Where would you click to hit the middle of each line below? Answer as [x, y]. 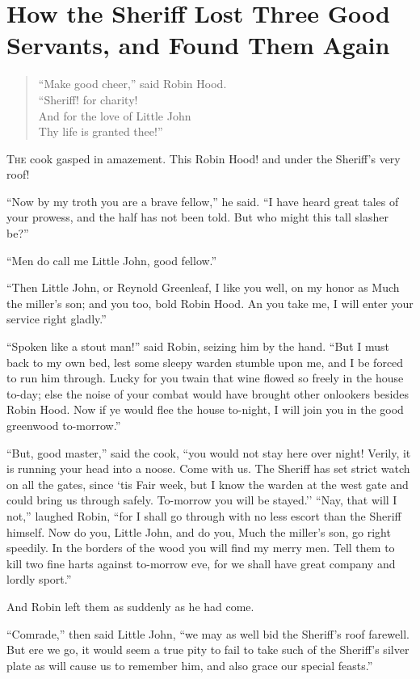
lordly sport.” [39, 579]
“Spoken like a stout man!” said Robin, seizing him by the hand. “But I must [198, 346]
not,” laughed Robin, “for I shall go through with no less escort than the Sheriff [204, 515]
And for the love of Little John [115, 115]
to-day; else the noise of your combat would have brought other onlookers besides [208, 393]
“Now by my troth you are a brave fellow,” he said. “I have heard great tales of [203, 201]
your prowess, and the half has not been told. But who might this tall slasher [197, 217]
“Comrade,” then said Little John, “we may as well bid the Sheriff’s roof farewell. [208, 633]
